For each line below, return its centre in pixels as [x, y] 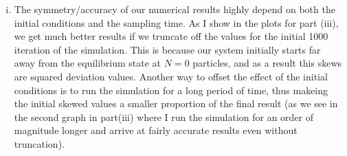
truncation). [39, 143]
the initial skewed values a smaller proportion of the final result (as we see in [176, 103]
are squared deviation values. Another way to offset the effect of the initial [171, 76]
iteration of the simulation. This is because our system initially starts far [167, 49]
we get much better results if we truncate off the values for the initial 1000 [171, 36]
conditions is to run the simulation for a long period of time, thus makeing [171, 90]
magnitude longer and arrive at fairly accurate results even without [156, 130]
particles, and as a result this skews [267, 63]
